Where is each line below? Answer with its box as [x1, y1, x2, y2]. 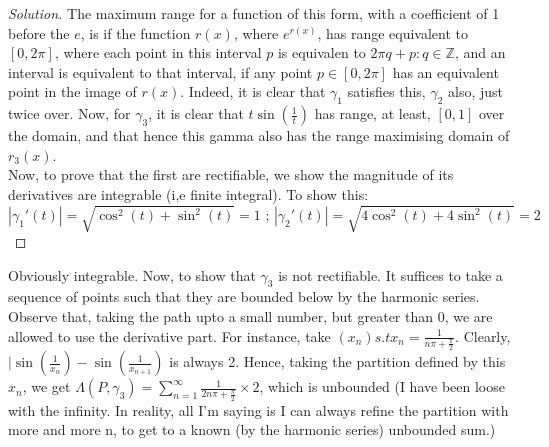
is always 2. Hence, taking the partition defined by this [169, 351, 506, 372]
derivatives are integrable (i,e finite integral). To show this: [8, 183, 369, 204]
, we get [22, 376, 71, 397]
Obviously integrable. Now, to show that [8, 264, 256, 285]
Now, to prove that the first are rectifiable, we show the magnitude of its [8, 164, 454, 185]
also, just [448, 81, 504, 102]
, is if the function [80, 22, 191, 43]
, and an [454, 42, 506, 63]
